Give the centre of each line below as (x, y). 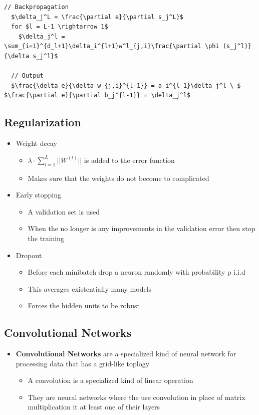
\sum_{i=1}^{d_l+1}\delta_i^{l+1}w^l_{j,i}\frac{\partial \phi (112, 46)
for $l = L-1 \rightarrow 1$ (60, 27)
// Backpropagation (36, 7)
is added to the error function (129, 160)
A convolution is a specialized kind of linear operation (110, 380)
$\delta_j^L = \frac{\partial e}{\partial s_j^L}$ (97, 17)
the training (46, 238)
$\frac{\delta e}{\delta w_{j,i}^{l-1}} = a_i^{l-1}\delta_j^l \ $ (126, 85)
